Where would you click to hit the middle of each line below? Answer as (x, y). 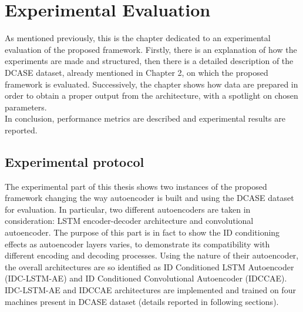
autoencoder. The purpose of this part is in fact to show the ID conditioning (142, 232)
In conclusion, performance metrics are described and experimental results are (145, 118)
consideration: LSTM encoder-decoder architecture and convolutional (129, 221)
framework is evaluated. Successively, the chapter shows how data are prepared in (151, 84)
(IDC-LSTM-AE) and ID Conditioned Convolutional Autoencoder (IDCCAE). (146, 278)
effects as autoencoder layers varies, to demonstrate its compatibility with (137, 244)
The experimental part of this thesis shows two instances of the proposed (136, 186)
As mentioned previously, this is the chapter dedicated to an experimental (138, 38)
